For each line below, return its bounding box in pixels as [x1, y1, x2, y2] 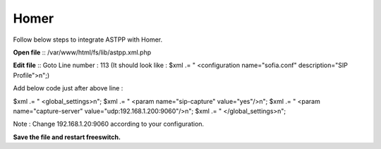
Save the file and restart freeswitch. [13, 133, 121, 141]
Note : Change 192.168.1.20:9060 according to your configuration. [13, 120, 205, 129]
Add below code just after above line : [13, 84, 123, 93]
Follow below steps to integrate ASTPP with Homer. [13, 35, 163, 44]
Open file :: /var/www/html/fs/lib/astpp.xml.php [13, 48, 152, 56]
